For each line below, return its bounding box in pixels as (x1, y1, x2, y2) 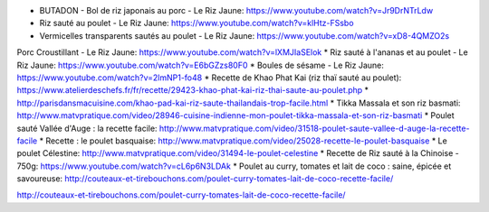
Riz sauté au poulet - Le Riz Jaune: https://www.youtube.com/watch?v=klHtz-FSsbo (39, 18, 354, 29)
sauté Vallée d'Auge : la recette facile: (16, 123, 158, 134)
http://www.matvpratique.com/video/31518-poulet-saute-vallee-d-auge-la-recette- (158, 123, 470, 134)
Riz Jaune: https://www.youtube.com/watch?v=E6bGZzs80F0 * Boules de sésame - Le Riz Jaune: (16, 60, 385, 70)
